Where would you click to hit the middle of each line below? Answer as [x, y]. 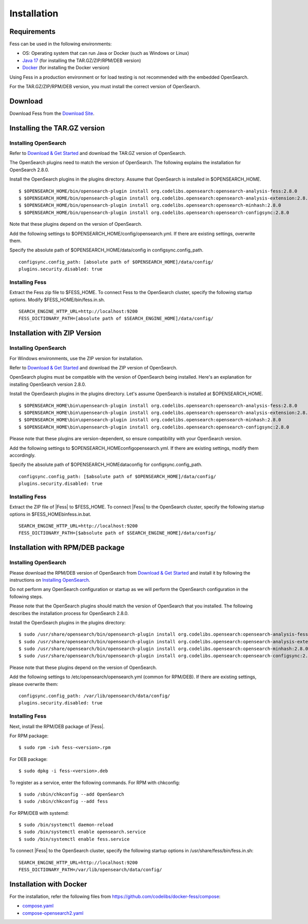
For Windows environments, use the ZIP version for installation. [76, 358]
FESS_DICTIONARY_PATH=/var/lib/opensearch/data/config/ [90, 870]
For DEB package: [28, 759]
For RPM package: [29, 736]
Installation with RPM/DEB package [67, 548]
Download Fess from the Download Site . [52, 113]
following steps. [26, 596]
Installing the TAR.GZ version [57, 128]
